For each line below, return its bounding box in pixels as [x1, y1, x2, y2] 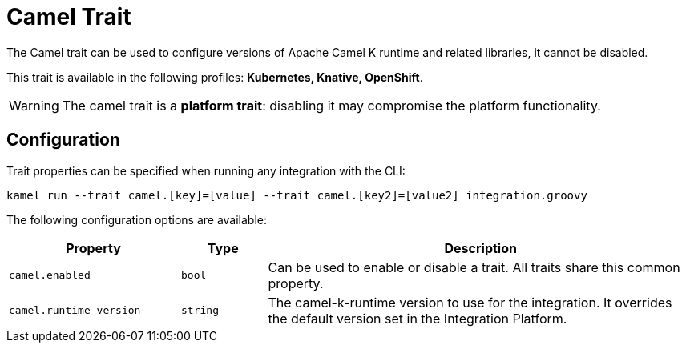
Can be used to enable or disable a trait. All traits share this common [268, 259, 680, 275]
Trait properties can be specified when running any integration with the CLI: [6, 163, 406, 178]
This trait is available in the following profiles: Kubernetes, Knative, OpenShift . [6, 70, 423, 84]
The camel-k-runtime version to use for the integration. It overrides [268, 294, 672, 311]
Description [444, 239, 517, 256]
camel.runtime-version [9, 304, 141, 317]
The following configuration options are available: [6, 212, 268, 227]
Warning [9, 97, 59, 114]
